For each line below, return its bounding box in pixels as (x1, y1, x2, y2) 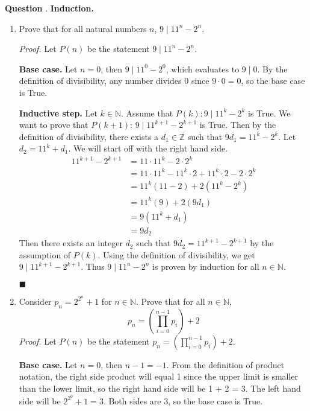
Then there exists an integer (19, 237, 123, 249)
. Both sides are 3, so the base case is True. (103, 394, 263, 407)
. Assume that (121, 106, 173, 119)
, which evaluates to (166, 62, 240, 75)
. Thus (81, 260, 105, 273)
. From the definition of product (166, 358, 285, 371)
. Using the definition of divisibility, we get (98, 248, 255, 261)
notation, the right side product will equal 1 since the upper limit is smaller (19, 370, 299, 383)
